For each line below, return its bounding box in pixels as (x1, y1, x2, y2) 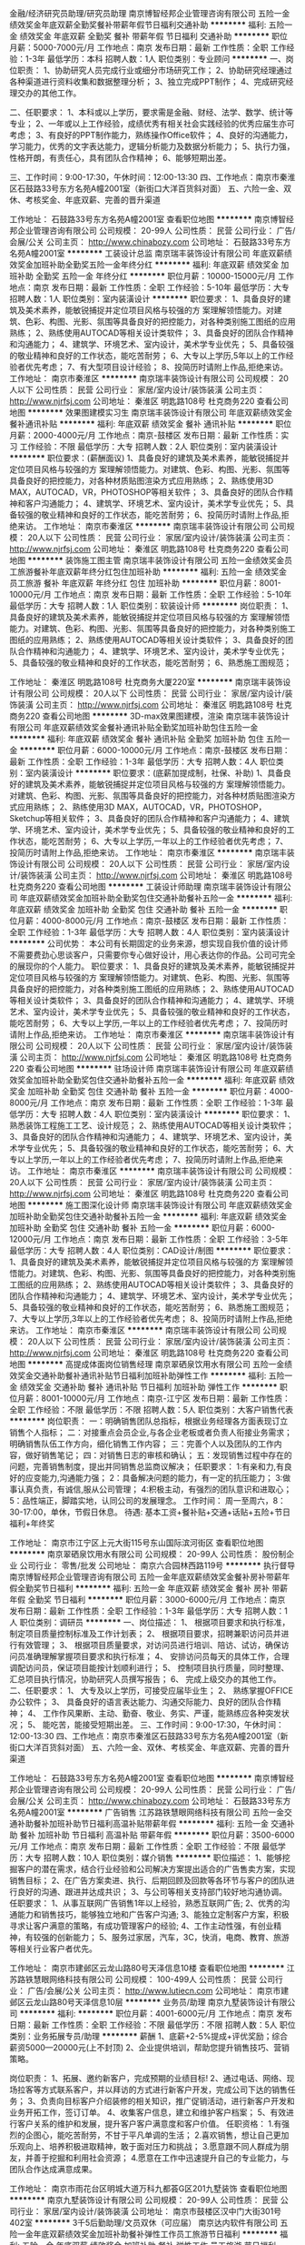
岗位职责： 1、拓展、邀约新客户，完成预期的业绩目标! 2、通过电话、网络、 (9, 2073, 288, 2083)
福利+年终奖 (9, 1518, 55, 1528)
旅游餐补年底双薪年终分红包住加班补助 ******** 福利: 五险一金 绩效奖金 (16, 567, 288, 577)
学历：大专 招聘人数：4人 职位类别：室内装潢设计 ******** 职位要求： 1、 (16, 1109, 296, 1119)
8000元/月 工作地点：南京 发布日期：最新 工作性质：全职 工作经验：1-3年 (9, 1097, 284, 1108)
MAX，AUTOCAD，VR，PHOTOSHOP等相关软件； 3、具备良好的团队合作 (9, 487, 286, 498)
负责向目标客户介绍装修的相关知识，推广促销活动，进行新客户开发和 (40, 2096, 295, 2106)
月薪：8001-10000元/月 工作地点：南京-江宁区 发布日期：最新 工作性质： (16, 1393, 290, 1404)
